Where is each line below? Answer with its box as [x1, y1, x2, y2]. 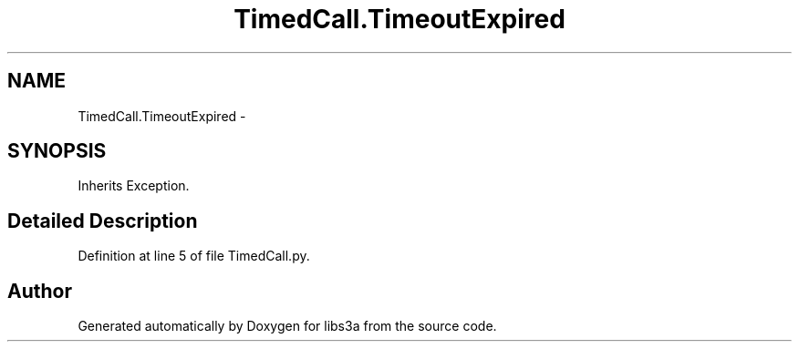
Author [7, 279, 72, 303]
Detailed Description [7, 209, 198, 232]
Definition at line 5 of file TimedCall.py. [78, 248, 310, 264]
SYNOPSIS [7, 139, 107, 163]
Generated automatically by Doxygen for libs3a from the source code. [78, 318, 497, 334]
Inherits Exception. [78, 178, 190, 194]
